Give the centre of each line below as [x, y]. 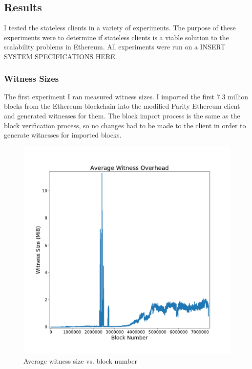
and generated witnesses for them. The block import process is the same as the [122, 115]
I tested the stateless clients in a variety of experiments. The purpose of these [120, 28]
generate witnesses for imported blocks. [63, 135]
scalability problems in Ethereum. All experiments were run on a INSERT [115, 47]
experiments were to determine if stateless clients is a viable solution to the [116, 37]
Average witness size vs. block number [80, 361]
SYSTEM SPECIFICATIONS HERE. [61, 56]
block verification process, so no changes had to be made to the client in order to [125, 125]
